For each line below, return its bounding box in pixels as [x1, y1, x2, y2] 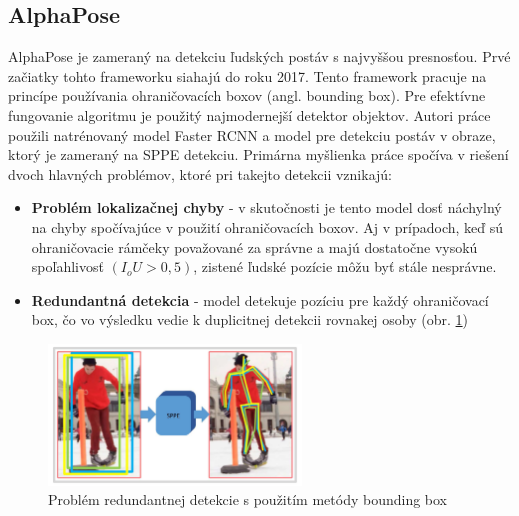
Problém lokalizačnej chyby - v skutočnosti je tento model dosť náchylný [31, 197, 502, 218]
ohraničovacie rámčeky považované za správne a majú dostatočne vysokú [31, 236, 478, 257]
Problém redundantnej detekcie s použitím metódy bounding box [48, 489, 448, 510]
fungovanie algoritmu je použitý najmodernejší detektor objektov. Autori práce [8, 104, 491, 125]
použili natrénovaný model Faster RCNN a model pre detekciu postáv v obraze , [8, 124, 496, 145]
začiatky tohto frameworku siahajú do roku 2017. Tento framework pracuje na [8, 65, 487, 86]
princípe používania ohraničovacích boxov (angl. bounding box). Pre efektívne [8, 85, 486, 106]
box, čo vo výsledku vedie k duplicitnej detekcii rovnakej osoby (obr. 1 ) [31, 309, 469, 330]
